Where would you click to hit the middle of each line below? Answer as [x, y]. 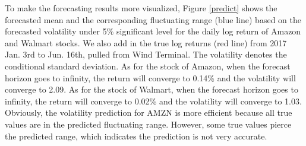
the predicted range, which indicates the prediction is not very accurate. [136, 136]
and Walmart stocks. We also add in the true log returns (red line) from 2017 [146, 42]
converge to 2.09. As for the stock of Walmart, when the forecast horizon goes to [152, 89]
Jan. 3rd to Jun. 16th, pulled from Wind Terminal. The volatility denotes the [146, 54]
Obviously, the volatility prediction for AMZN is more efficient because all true [149, 112]
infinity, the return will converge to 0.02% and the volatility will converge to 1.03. [153, 101]
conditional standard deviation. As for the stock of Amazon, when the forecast [148, 66]
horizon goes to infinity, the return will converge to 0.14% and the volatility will [150, 77]
